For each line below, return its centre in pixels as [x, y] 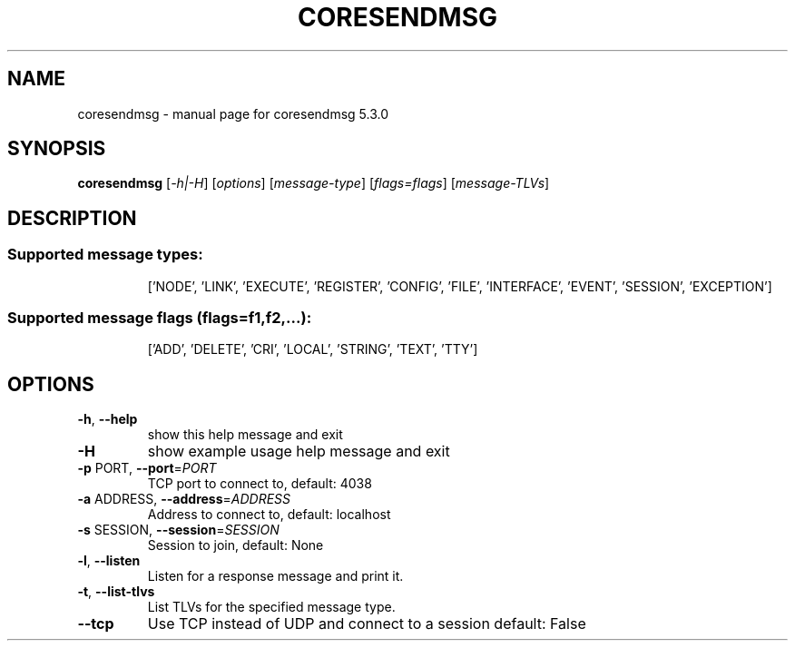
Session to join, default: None [236, 545]
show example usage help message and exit [299, 452]
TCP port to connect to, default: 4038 [260, 484]
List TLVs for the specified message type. [271, 607]
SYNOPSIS [57, 149]
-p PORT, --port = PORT [147, 468]
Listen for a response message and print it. [275, 576]
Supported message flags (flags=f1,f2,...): [160, 318]
